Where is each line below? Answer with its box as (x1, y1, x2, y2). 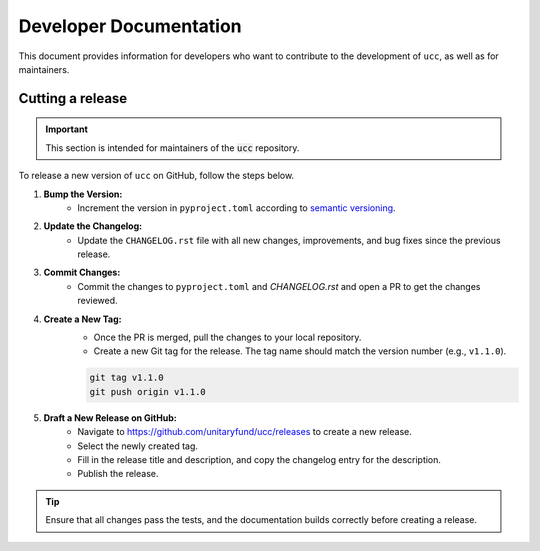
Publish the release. (77, 468, 159, 480)
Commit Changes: (43, 266, 121, 279)
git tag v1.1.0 (89, 372, 164, 384)
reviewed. (77, 295, 119, 307)
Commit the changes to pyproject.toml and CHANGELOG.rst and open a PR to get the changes (77, 280, 481, 292)
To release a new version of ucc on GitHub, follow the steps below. (18, 170, 295, 182)
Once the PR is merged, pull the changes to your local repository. (93, 331, 362, 344)
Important (45, 123, 89, 135)
